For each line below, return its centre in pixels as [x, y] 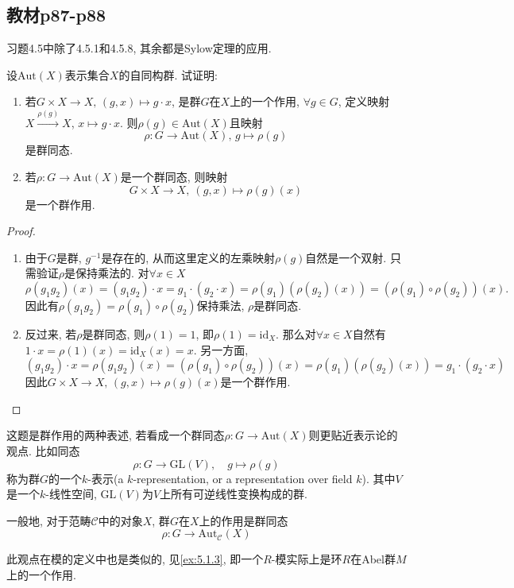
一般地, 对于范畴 [49, 520]
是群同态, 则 [114, 333]
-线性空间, [71, 494]
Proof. [21, 231]
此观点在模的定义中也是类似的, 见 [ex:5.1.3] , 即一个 [135, 559]
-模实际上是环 [307, 559]
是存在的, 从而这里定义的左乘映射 [188, 257]
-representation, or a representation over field [243, 478]
